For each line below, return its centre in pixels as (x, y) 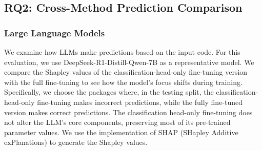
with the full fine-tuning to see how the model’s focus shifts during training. (123, 82)
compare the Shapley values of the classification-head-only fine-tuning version (126, 72)
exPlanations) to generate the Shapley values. (76, 142)
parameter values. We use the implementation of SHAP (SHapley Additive (121, 132)
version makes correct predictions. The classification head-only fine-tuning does (128, 112)
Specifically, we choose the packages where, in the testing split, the (109, 92)
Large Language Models (55, 33)
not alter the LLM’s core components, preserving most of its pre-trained (117, 122)
